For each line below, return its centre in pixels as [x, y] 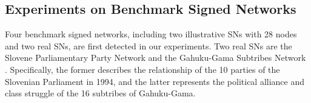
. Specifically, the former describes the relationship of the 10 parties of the [142, 69]
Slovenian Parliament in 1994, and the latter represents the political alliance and [155, 81]
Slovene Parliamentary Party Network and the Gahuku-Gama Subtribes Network [155, 58]
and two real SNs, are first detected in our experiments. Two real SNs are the [149, 45]
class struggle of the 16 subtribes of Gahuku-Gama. [100, 93]
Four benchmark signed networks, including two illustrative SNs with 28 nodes [151, 34]
